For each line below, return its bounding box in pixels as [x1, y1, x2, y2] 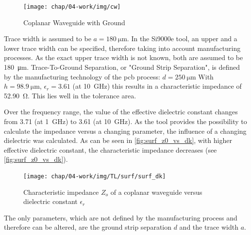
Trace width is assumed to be [4, 33, 91, 44]
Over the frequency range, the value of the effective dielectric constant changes [4, 107, 238, 117]
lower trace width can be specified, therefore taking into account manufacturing [4, 43, 241, 53]
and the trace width [179, 222, 238, 232]
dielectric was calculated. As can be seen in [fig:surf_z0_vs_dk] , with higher [4, 135, 232, 145]
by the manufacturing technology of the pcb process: [4, 71, 160, 81]
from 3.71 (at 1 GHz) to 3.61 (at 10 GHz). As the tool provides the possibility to [4, 116, 247, 126]
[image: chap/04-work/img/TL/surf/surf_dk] [23, 172, 166, 180]
